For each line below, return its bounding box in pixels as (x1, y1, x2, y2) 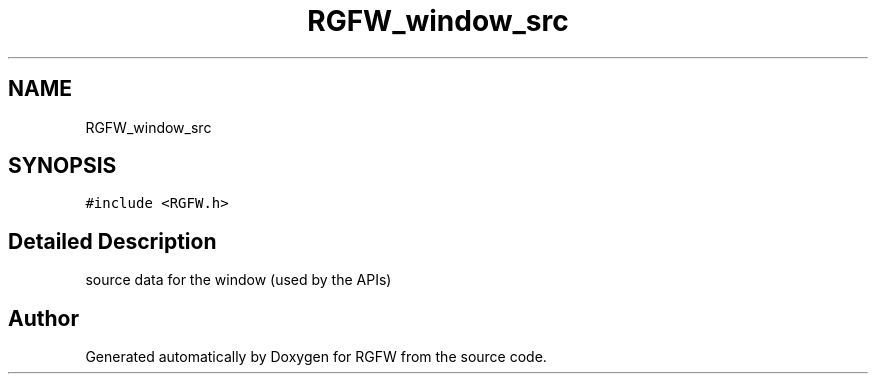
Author (8, 305, 79, 331)
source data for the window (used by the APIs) (85, 271, 392, 289)
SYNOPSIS (8, 153, 117, 179)
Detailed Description (8, 228, 217, 254)
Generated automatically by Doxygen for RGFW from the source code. (85, 348, 547, 366)
